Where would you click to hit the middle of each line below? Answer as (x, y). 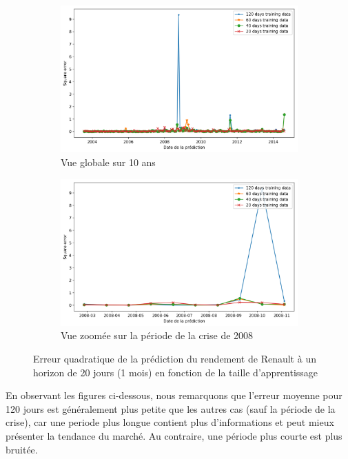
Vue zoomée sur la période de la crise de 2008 (157, 335)
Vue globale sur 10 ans (108, 162)
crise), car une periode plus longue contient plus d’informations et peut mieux (170, 422)
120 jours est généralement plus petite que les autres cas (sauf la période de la (171, 408)
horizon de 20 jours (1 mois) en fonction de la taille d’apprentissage (176, 372)
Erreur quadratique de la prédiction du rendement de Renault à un (175, 358)
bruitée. (22, 449)
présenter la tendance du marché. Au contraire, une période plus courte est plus (174, 435)
